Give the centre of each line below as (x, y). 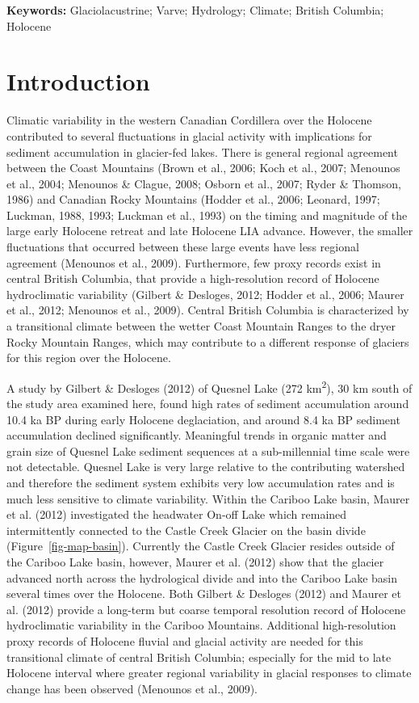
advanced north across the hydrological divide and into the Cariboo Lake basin (202, 577)
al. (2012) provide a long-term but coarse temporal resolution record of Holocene (206, 609)
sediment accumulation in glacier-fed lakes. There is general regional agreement (202, 152)
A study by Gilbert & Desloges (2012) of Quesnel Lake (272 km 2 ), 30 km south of (209, 386)
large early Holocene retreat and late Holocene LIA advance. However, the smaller (210, 231)
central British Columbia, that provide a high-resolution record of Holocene (193, 278)
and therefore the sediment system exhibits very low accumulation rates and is (201, 483)
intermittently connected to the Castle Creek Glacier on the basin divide (186, 530)
